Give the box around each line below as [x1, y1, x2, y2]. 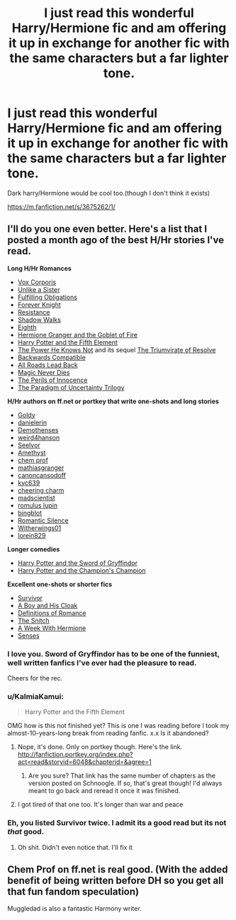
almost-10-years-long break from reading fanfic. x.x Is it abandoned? [7, 729, 209, 738]
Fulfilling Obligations [17, 293, 78, 301]
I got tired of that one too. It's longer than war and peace [17, 800, 184, 809]
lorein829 [17, 531, 46, 539]
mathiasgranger [17, 463, 64, 472]
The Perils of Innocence [17, 376, 88, 384]
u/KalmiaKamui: [7, 691, 64, 701]
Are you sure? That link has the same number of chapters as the [28, 771, 216, 780]
